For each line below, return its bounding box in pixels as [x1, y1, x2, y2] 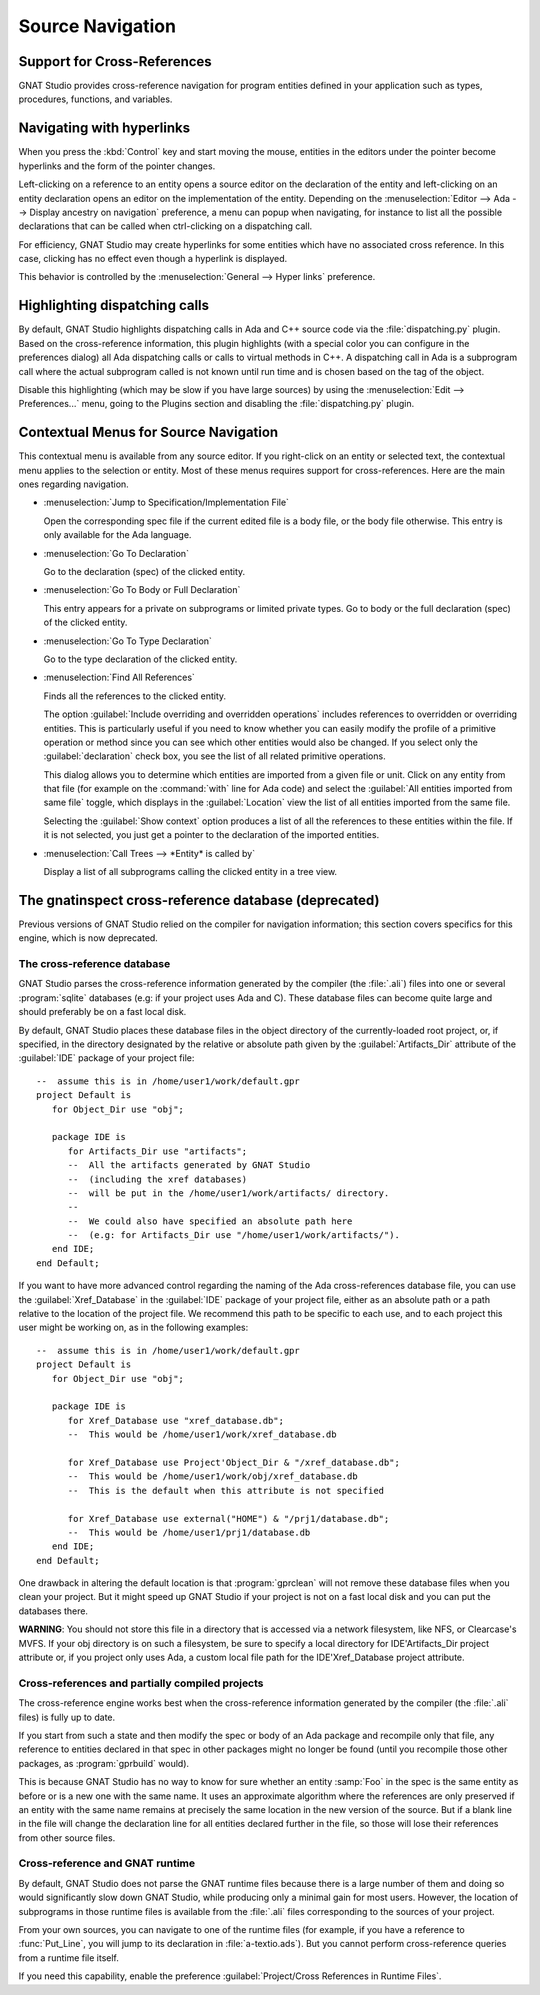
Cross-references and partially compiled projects [18, 1676, 264, 1690]
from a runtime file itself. [18, 1951, 120, 1964]
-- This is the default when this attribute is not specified [67, 1485, 385, 1496]
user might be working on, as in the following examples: [18, 1321, 249, 1334]
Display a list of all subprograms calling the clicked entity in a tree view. [43, 866, 338, 878]
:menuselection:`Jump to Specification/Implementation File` [43, 496, 290, 509]
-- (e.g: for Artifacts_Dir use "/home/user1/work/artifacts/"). [67, 1230, 400, 1241]
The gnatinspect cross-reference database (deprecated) [18, 891, 380, 909]
